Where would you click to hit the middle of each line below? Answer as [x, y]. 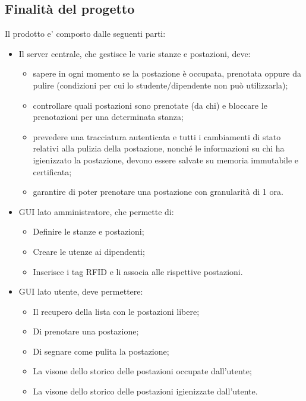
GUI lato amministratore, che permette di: [96, 211]
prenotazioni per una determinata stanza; [108, 117]
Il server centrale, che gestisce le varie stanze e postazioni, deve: [135, 53]
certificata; [52, 171]
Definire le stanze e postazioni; [89, 231]
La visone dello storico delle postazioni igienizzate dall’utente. [145, 391]
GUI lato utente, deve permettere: [81, 291]
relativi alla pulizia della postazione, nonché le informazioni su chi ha [159, 148]
